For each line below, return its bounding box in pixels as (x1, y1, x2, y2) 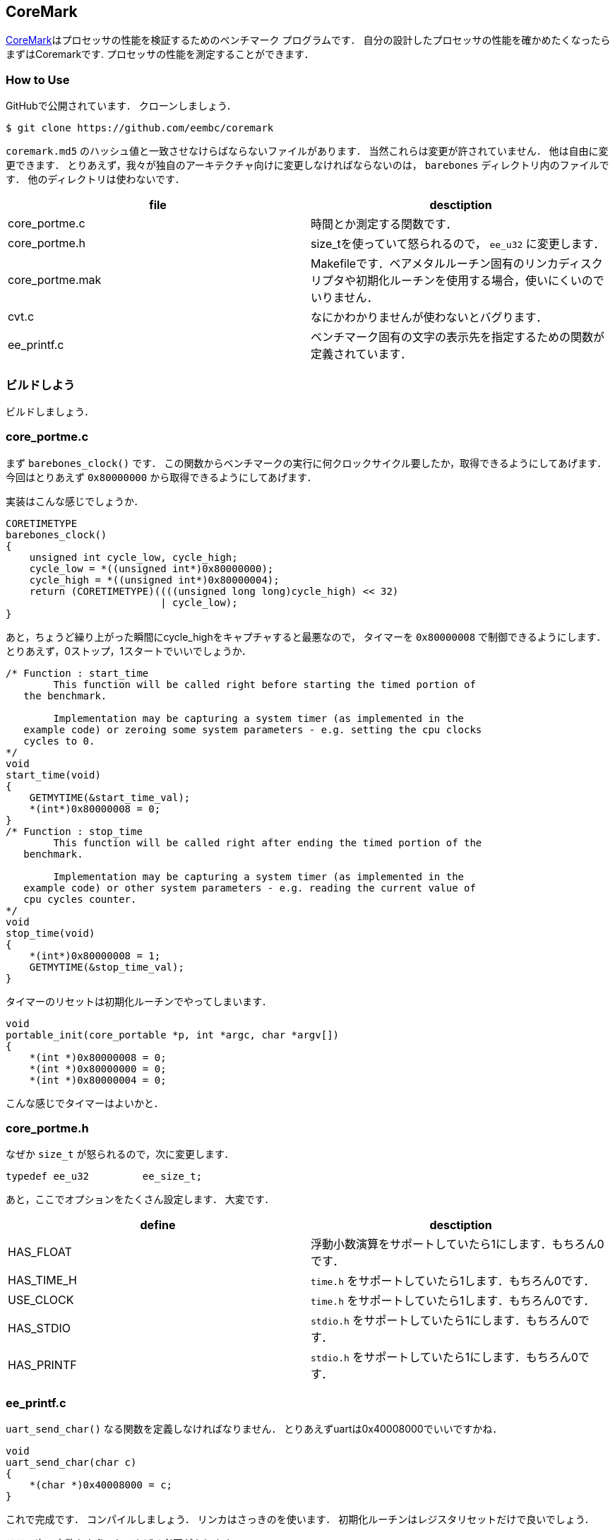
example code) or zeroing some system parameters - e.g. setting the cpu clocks (23, 723, 482, 735)
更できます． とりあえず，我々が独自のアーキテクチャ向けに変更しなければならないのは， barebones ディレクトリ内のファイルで (6, 159, 609, 172)
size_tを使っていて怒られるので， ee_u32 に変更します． (311, 237, 605, 251)
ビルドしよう (6, 377, 76, 392)
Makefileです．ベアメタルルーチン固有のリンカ (311, 256, 559, 271)
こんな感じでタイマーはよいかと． (6, 1096, 164, 1109)
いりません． (311, 290, 378, 305)
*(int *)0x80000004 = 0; (29, 1074, 167, 1086)
